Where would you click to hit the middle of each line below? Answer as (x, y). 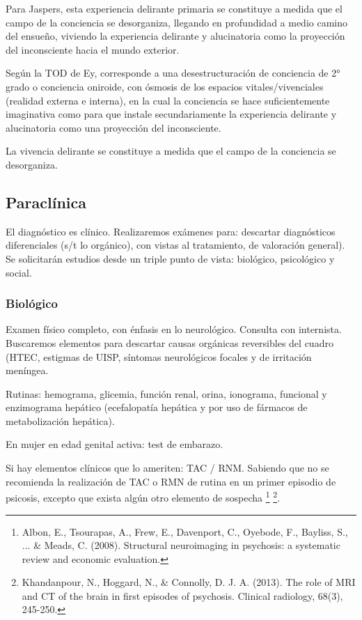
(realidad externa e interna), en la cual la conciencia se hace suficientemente (168, 100)
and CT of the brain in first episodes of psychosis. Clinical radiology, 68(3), (182, 595)
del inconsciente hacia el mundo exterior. (93, 49)
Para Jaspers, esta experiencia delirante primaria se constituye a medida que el (174, 8)
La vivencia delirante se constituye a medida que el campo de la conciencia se (171, 151)
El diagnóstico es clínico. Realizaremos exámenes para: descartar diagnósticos (171, 231)
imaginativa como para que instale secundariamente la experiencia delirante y (171, 114)
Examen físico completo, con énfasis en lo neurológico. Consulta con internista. (174, 329)
